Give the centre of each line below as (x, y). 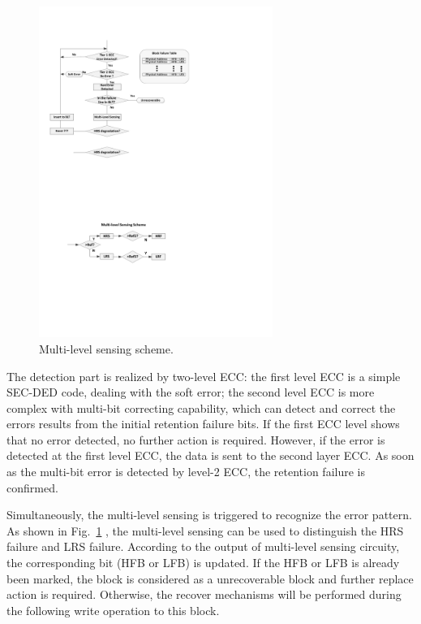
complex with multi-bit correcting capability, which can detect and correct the (201, 407)
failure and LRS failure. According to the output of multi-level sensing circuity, (203, 546)
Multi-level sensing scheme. (106, 348)
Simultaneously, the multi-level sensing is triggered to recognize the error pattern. (209, 515)
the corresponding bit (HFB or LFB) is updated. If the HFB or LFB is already (203, 563)
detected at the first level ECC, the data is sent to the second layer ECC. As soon (210, 455)
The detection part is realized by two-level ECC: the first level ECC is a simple (204, 376)
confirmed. (32, 487)
